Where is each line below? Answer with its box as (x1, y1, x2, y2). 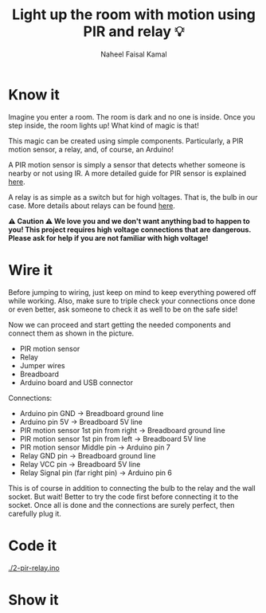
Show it (8, 591, 59, 609)
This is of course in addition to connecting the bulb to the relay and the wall (8, 483, 256, 493)
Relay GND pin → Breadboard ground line (19, 450, 156, 460)
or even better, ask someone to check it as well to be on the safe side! (8, 305, 238, 314)
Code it (8, 536, 57, 555)
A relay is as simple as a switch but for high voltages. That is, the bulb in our (8, 192, 258, 202)
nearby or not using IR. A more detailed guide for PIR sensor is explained (8, 168, 247, 178)
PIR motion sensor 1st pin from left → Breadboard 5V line (19, 434, 206, 443)
